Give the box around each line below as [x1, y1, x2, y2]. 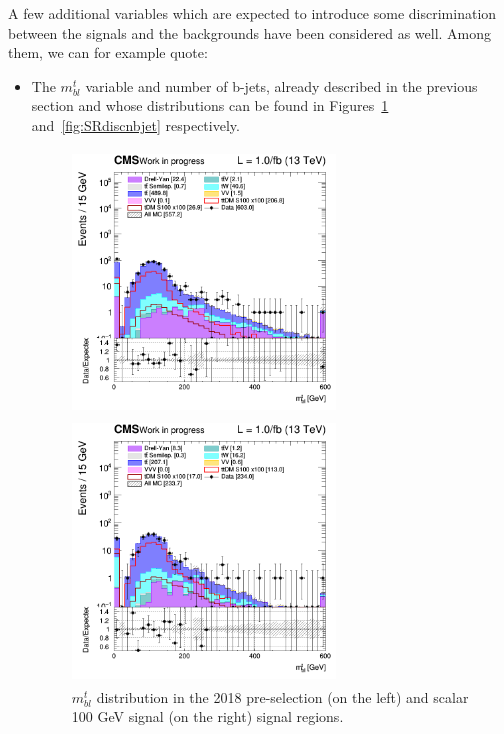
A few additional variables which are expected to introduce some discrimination [8, 3, 497, 23]
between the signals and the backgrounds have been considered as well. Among [8, 22, 492, 43]
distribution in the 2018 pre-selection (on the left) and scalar [96, 686, 469, 707]
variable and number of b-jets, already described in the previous [85, 75, 478, 96]
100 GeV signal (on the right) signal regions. [71, 706, 344, 727]
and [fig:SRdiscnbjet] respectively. [31, 114, 240, 135]
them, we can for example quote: [8, 42, 208, 63]
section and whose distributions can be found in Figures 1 [31, 95, 389, 116]
